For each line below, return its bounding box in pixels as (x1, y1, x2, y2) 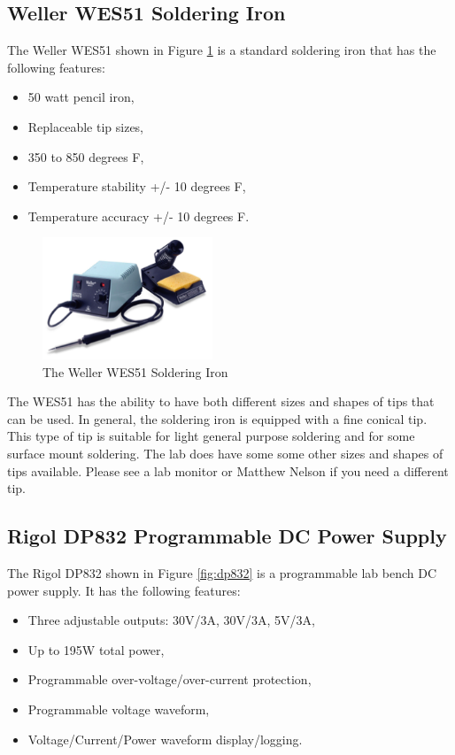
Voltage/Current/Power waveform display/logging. (27, 729, 303, 748)
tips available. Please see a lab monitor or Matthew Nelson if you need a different (7, 461, 449, 480)
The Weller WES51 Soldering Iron (42, 362, 228, 381)
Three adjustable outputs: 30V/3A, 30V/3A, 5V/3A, (27, 611, 315, 629)
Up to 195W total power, (27, 640, 165, 659)
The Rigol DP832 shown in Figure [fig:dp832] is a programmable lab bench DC (7, 563, 437, 582)
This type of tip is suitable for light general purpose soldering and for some (7, 427, 415, 445)
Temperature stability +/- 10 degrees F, (27, 177, 246, 196)
